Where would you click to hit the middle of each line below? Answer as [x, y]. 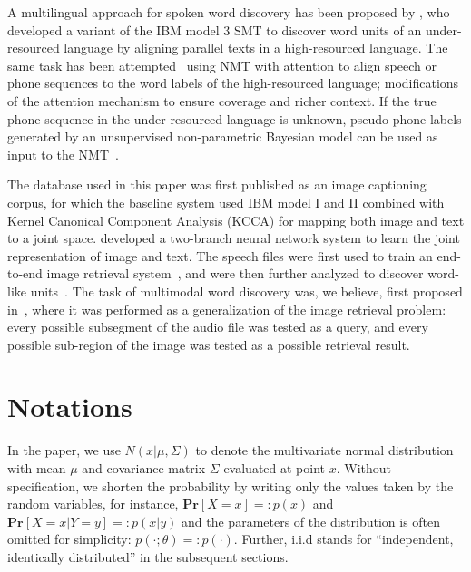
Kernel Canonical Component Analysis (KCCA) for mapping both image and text [236, 220]
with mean [37, 468]
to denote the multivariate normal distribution [324, 450]
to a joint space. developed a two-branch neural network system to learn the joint [234, 238]
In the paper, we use [64, 450]
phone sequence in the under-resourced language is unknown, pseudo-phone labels [235, 118]
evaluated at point [275, 468]
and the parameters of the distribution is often [311, 521]
